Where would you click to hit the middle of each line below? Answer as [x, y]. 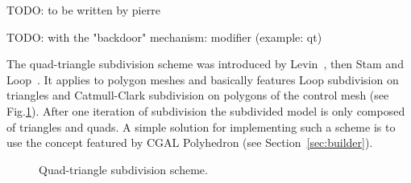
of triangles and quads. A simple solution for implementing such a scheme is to [201, 126]
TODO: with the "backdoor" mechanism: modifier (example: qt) [164, 37]
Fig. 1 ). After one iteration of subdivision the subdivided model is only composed [206, 110]
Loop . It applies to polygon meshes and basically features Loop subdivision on [203, 79]
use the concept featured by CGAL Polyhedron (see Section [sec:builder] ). [190, 142]
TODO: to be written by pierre [83, 10]
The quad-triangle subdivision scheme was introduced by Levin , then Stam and [205, 64]
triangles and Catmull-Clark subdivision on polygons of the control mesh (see [198, 95]
